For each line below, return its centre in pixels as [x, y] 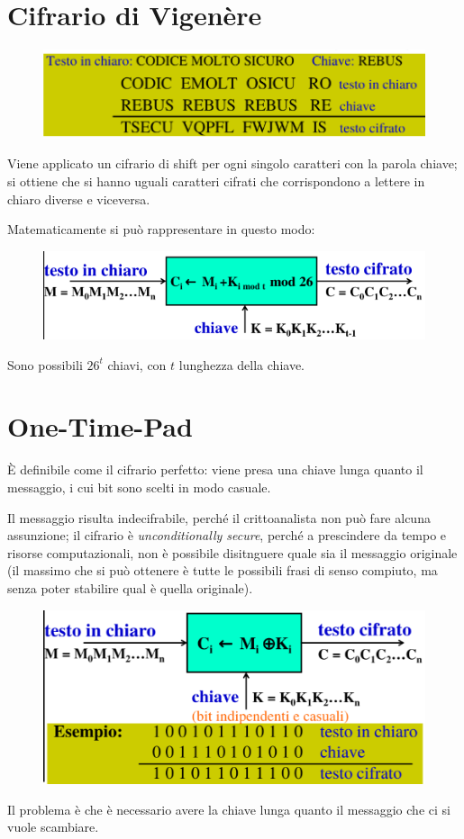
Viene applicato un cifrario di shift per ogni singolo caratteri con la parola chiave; [232, 163]
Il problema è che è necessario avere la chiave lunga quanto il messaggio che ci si [229, 809]
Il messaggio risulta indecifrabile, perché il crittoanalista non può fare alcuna [219, 517]
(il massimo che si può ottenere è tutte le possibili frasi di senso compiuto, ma [223, 570]
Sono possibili [45, 364]
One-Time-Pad [100, 426]
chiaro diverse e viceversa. [79, 198]
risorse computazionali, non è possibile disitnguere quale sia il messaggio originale [232, 552]
